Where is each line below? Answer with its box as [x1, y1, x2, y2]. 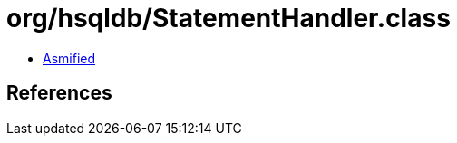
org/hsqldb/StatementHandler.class [6, 3, 451, 33]
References [6, 81, 112, 105]
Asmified [43, 50, 96, 66]
